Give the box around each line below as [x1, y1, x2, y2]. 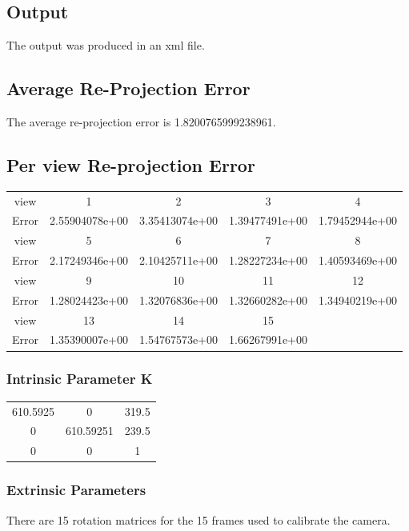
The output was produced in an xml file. [6, 37, 205, 54]
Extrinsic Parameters [6, 480, 146, 500]
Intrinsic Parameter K [6, 369, 153, 389]
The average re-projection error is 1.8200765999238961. [6, 114, 276, 130]
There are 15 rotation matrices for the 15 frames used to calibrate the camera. [6, 511, 391, 528]
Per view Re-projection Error [6, 152, 255, 177]
